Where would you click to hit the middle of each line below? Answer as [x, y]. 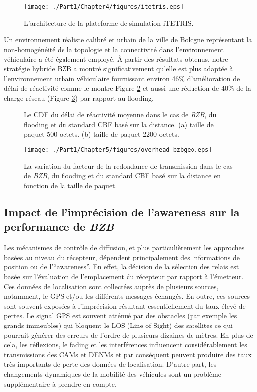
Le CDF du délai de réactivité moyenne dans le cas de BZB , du [120, 114]
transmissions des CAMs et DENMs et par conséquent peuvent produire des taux [128, 354]
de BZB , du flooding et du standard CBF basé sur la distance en [122, 175]
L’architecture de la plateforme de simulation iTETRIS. [109, 23]
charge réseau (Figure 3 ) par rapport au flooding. [79, 98]
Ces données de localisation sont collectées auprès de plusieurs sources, [111, 286]
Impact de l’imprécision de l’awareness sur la [122, 212]
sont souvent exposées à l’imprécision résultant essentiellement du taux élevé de [125, 305]
